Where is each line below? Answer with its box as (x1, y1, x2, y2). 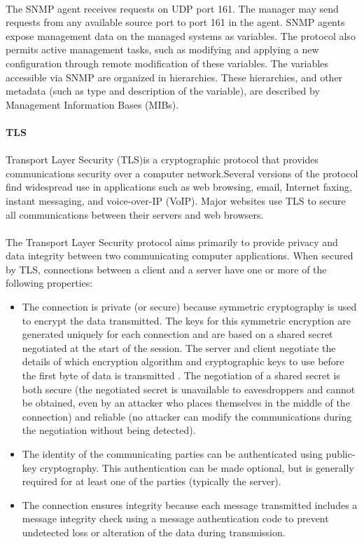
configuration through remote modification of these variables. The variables (6, 55, 328, 70)
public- (325, 447, 356, 461)
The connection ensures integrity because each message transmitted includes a (22, 497, 358, 512)
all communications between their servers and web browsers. (6, 207, 264, 222)
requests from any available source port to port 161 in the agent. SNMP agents (6, 15, 345, 29)
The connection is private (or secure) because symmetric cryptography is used (22, 299, 357, 314)
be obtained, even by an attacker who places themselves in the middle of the (22, 395, 350, 410)
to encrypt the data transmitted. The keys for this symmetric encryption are (22, 313, 351, 327)
